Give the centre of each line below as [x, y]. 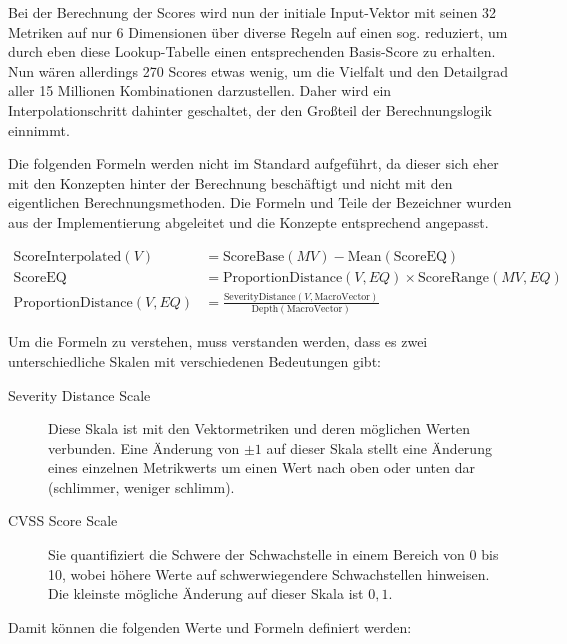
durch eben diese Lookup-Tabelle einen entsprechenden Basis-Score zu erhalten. [252, 51]
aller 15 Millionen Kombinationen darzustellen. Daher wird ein [200, 90]
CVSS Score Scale [63, 520]
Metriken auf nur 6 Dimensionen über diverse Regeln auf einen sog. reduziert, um [258, 31]
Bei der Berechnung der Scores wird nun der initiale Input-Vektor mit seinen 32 [252, 12]
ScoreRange [453, 277]
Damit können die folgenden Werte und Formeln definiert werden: [210, 626]
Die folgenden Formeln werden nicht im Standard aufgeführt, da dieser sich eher [253, 163]
